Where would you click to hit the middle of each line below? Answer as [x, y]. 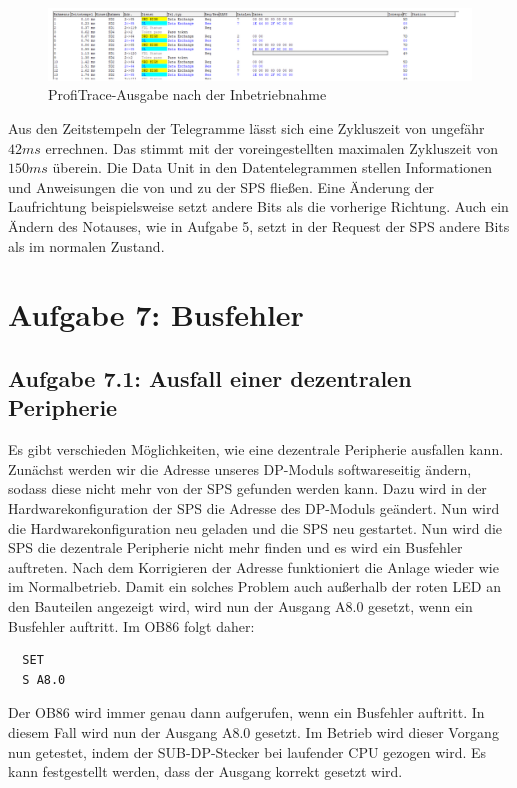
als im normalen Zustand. [86, 245]
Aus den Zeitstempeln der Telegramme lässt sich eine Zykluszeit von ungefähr [246, 128]
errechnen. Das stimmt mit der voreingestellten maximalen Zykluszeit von [272, 147]
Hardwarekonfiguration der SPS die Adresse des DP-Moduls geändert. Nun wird [254, 507]
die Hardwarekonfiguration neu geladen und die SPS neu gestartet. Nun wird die [255, 527]
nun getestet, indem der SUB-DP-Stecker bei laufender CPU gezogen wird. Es [247, 751]
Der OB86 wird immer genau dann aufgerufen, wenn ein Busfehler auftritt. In [246, 712]
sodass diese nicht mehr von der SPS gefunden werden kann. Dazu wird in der [247, 488]
